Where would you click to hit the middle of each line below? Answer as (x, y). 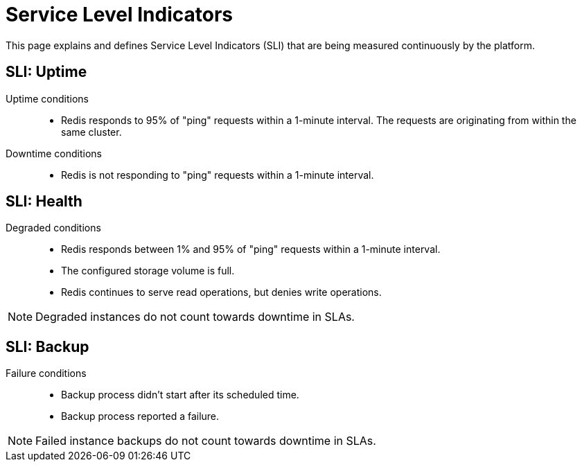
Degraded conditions (53, 228)
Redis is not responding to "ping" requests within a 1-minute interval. (218, 175)
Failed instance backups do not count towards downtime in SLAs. (206, 441)
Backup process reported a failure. (140, 416)
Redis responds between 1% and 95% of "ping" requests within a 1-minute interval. (251, 249)
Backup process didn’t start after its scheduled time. (180, 395)
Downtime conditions (54, 153)
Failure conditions (46, 373)
